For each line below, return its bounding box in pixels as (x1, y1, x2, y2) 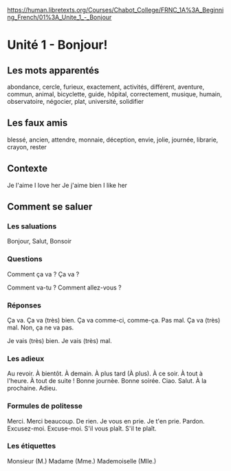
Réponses (7, 300, 41, 310)
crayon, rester (7, 142, 47, 151)
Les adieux (7, 353, 45, 363)
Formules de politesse (7, 402, 83, 411)
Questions (7, 254, 43, 264)
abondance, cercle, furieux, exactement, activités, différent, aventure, (7, 83, 205, 91)
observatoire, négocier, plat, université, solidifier (7, 98, 144, 105)
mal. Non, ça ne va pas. (7, 323, 74, 331)
